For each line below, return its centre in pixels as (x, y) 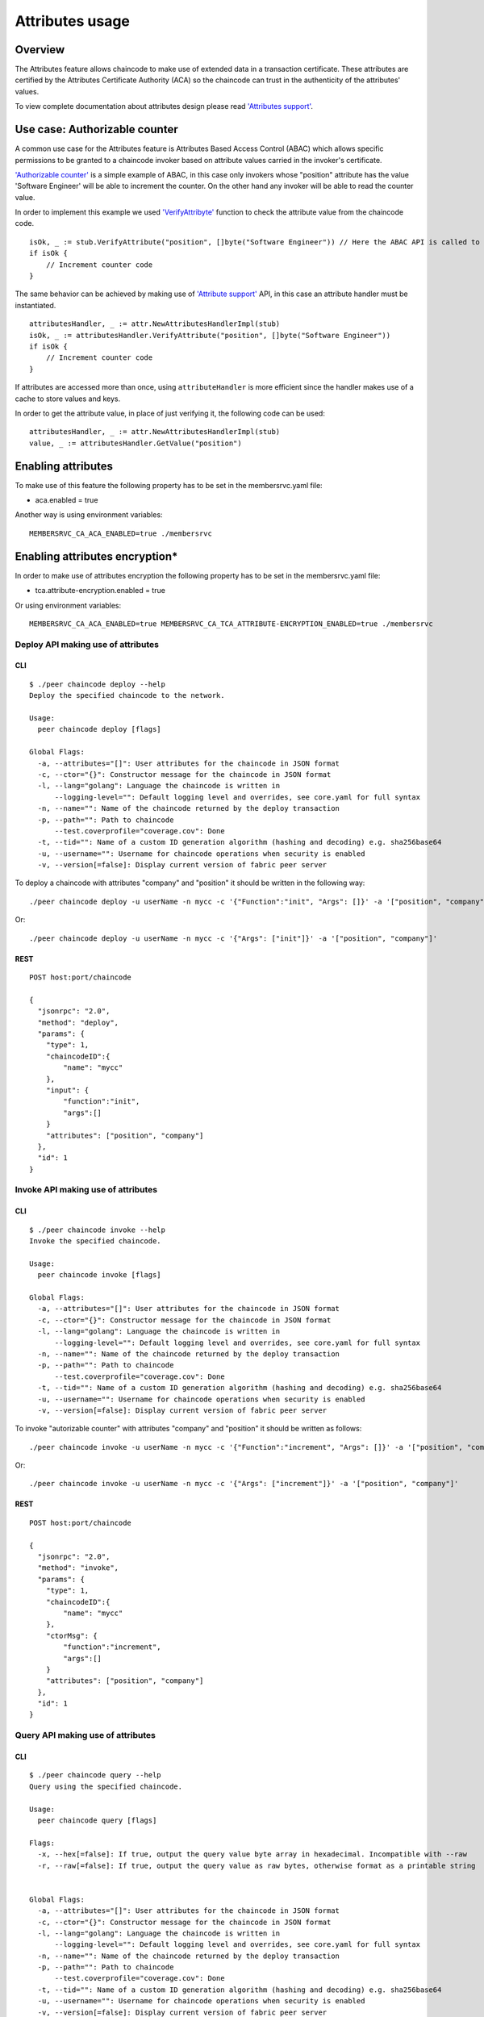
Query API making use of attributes (86, 1735)
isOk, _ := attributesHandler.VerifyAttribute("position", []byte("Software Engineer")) (210, 335)
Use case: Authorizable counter (96, 129)
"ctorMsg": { (71, 1635)
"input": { (67, 1090)
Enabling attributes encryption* (96, 556)
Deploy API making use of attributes (87, 644)
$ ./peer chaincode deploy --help (97, 684)
